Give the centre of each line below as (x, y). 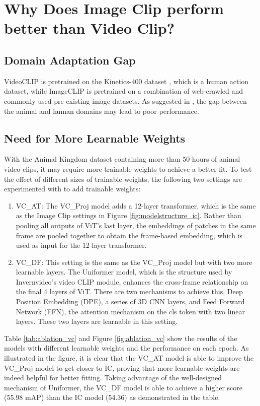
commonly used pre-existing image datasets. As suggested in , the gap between (125, 100)
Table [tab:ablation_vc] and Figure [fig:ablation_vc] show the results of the (121, 338)
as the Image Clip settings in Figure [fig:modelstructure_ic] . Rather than (128, 215)
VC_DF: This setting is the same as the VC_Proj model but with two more (134, 262)
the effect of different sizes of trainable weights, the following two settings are (123, 179)
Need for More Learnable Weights (95, 138)
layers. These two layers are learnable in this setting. (97, 321)
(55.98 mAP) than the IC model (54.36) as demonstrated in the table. (112, 397)
